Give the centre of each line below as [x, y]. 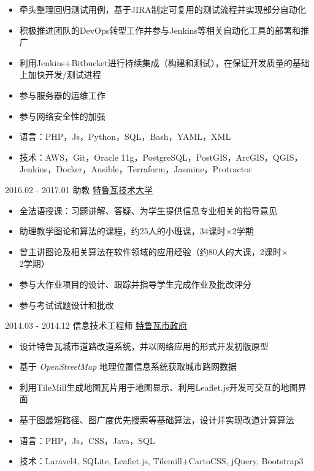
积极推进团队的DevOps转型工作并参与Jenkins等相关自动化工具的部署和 [160, 30]
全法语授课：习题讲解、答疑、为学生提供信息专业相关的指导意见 [148, 210]
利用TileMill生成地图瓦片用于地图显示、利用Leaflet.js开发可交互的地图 [159, 387]
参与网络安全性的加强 [62, 116]
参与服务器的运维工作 [62, 95]
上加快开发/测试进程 [60, 75]
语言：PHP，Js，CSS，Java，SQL [87, 440]
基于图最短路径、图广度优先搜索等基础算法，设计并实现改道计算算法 [157, 420]
